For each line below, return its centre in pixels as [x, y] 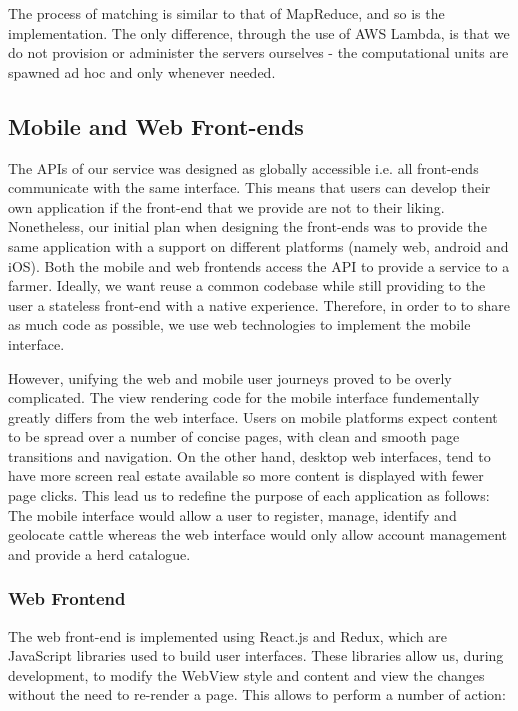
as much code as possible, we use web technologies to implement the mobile [239, 324]
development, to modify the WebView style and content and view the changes [246, 674]
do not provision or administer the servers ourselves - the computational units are [258, 52]
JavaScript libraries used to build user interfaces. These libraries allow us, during [256, 655]
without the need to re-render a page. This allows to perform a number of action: [257, 694]
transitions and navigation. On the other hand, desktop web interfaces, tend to [249, 455]
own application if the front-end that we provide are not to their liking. [226, 206]
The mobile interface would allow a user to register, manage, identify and [232, 514]
